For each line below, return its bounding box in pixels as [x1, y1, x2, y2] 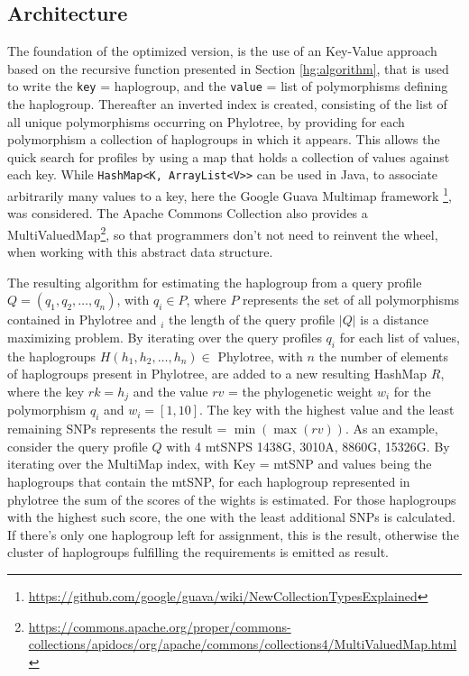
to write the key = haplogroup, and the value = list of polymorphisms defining [7, 77, 448, 96]
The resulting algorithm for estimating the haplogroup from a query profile [7, 272, 422, 291]
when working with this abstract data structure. [7, 242, 273, 261]
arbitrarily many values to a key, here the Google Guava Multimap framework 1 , [7, 184, 452, 205]
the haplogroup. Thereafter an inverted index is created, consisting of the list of [7, 95, 447, 114]
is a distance [360, 310, 428, 329]
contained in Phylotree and [7, 310, 157, 329]
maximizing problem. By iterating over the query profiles [7, 327, 322, 346]
